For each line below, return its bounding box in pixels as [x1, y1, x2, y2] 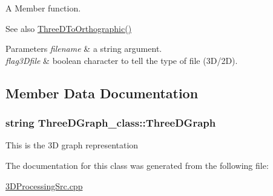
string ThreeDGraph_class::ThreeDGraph [5, 115, 216, 130]
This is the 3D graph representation [5, 139, 139, 151]
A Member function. [5, 2, 81, 14]
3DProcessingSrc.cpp [5, 179, 83, 192]
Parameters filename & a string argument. [5, 42, 162, 55]
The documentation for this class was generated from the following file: [5, 159, 269, 171]
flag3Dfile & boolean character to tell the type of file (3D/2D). [5, 54, 238, 66]
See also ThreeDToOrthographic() [5, 22, 132, 34]
